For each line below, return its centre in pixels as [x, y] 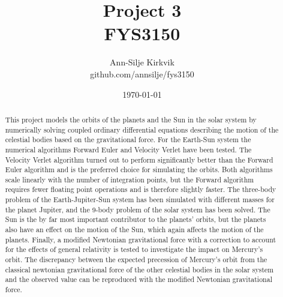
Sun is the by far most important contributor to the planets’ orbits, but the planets [136, 219]
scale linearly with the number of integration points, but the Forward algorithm [130, 179]
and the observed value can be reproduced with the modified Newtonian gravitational [139, 279]
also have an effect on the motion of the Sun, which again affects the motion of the [134, 229]
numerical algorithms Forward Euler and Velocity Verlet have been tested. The [128, 149]
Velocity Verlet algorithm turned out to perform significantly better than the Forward [139, 159]
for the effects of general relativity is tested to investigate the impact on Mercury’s [134, 249]
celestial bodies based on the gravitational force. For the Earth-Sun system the [128, 139]
